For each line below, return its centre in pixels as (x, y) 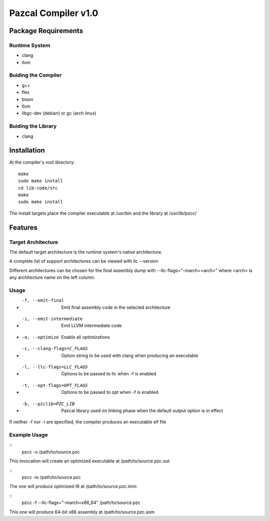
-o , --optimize (40, 337)
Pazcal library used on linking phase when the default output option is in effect (142, 410)
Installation (27, 150)
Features (23, 227)
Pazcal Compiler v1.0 (54, 13)
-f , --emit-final (43, 301)
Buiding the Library (33, 126)
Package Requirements (46, 31)
